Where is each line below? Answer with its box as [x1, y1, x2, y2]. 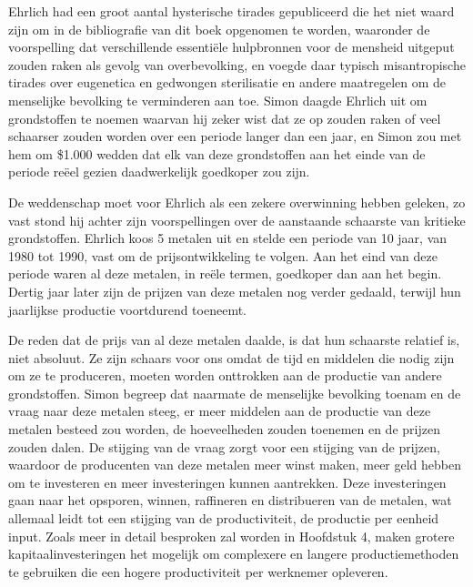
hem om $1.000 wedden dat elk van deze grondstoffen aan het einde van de [8, 144, 426, 163]
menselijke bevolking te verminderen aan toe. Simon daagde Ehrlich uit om [8, 90, 428, 109]
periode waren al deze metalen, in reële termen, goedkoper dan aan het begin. [8, 264, 442, 283]
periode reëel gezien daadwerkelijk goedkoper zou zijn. [8, 162, 310, 181]
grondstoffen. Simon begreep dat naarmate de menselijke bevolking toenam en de [8, 383, 461, 402]
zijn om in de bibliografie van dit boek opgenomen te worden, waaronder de [8, 19, 430, 38]
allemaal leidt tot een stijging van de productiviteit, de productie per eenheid [8, 509, 439, 528]
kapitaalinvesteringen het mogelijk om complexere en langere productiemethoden [8, 544, 459, 563]
